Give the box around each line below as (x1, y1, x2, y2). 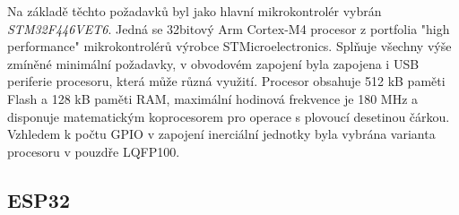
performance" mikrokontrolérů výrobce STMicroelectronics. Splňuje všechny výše (7, 37, 452, 56)
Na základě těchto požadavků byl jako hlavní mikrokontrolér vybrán (7, 2, 382, 20)
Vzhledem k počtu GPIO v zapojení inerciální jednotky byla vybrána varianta (7, 125, 436, 143)
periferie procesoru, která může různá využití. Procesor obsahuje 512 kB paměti (7, 72, 446, 90)
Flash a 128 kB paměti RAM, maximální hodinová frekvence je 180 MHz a (7, 89, 419, 107)
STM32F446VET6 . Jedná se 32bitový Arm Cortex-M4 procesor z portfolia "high (7, 19, 450, 38)
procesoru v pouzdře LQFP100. (7, 142, 180, 160)
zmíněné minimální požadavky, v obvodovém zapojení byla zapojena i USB (7, 54, 420, 73)
